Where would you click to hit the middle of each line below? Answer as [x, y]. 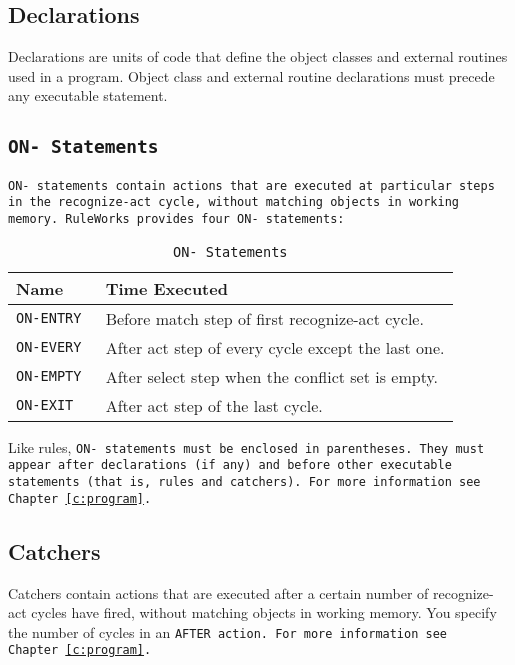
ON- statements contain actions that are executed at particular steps [251, 185]
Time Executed [166, 288]
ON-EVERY [49, 347]
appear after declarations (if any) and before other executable [230, 465]
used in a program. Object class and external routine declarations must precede [251, 75]
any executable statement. [88, 95]
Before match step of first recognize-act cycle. [264, 318]
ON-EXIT [45, 405]
